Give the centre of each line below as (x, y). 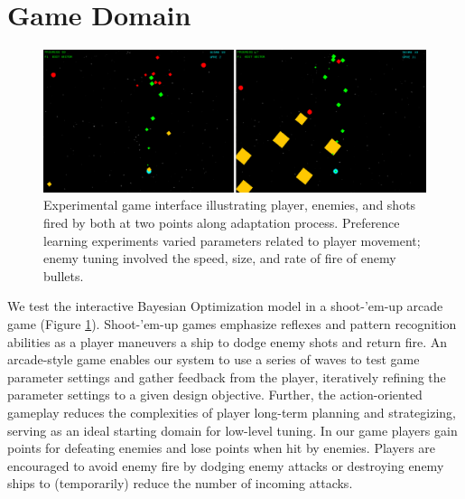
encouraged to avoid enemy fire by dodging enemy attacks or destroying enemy (226, 465)
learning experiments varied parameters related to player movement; (232, 240)
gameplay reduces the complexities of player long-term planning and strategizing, (232, 412)
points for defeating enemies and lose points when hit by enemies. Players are (222, 448)
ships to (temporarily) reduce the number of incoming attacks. (180, 483)
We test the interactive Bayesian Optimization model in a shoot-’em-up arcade (225, 306)
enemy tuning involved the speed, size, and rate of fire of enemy (220, 258)
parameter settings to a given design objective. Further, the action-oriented (215, 395)
